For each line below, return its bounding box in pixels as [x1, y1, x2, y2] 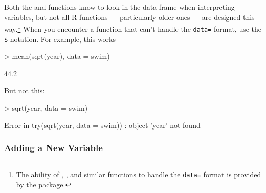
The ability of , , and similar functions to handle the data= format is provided [16, 169, 261, 180]
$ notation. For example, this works [4, 33, 116, 44]
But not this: [4, 85, 45, 96]
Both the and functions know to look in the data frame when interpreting [4, 2, 235, 12]
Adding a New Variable [4, 141, 103, 154]
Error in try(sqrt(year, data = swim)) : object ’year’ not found [4, 119, 201, 130]
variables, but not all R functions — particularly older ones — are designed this [4, 11, 255, 22]
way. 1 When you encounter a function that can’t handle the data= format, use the [4, 22, 262, 34]
